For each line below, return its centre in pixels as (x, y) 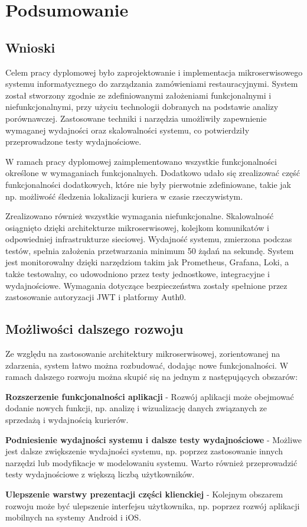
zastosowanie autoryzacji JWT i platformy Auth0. (96, 297)
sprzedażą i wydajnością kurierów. (67, 420)
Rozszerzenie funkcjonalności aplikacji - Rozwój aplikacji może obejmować (150, 396)
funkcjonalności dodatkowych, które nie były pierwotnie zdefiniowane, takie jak (148, 184)
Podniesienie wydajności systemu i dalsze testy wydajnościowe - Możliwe (154, 439)
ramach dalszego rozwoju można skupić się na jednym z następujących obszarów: (152, 377)
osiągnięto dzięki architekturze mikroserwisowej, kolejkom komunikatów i (137, 227)
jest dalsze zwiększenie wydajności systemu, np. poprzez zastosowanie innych (144, 451)
